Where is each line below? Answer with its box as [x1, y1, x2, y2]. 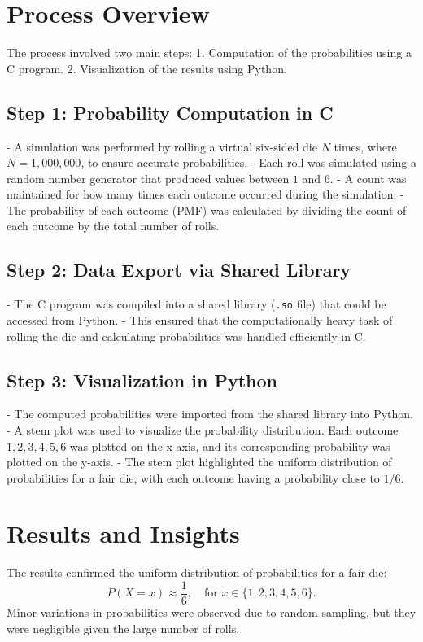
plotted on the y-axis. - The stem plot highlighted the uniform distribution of [7, 453, 392, 470]
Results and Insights [7, 517, 240, 550]
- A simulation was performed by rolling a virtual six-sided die [7, 138, 317, 155]
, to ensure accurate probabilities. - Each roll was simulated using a [81, 154, 416, 171]
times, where [334, 138, 397, 155]
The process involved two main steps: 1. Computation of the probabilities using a [7, 44, 412, 61]
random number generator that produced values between [7, 169, 290, 186]
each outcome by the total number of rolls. [7, 217, 220, 234]
